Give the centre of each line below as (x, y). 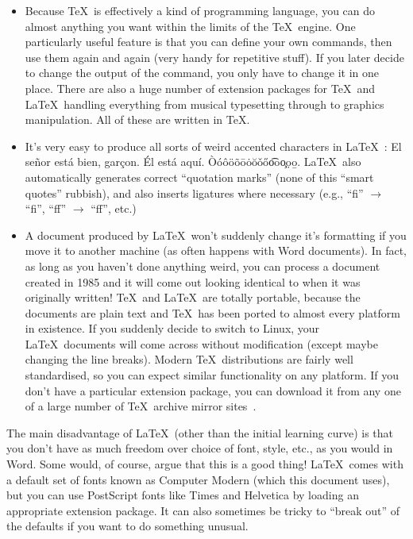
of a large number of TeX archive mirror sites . (141, 406)
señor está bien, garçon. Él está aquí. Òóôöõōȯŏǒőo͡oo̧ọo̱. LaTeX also (193, 162)
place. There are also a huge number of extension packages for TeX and (200, 88)
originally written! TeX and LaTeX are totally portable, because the (193, 297)
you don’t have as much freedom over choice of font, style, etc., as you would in (200, 448)
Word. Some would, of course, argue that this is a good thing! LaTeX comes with (205, 464)
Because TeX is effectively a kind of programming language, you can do (200, 10)
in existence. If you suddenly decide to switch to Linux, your (172, 328)
